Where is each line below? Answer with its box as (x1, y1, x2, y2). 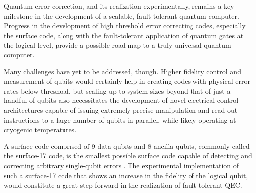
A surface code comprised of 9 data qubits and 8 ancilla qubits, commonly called (4, 141, 250, 151)
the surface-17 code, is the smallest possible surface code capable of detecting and (4, 150, 252, 161)
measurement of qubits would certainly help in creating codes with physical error (4, 76, 250, 86)
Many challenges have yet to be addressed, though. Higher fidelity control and (4, 66, 241, 76)
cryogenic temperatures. (4, 124, 77, 135)
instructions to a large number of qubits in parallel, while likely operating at (4, 114, 236, 125)
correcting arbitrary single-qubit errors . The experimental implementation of (4, 160, 239, 170)
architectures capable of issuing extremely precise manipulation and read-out (4, 104, 238, 115)
